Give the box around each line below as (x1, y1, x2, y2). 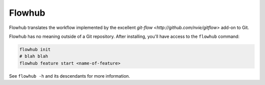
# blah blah (19, 54, 49, 59)
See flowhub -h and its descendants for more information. (9, 73, 130, 79)
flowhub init (19, 47, 51, 52)
